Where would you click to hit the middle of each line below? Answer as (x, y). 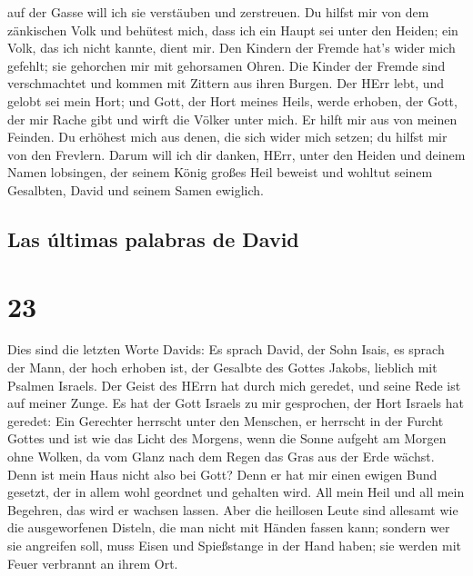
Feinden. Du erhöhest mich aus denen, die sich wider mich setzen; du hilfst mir (227, 137)
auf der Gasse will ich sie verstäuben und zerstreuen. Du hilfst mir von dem (218, 12)
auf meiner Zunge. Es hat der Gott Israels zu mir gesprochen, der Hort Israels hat (236, 403)
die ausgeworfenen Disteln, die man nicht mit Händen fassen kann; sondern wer (229, 527)
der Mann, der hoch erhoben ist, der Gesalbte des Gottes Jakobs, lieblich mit (222, 367)
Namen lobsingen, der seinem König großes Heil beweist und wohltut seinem (220, 172)
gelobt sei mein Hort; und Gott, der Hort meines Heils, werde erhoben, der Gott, (232, 100)
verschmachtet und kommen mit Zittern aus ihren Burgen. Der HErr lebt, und (226, 83)
